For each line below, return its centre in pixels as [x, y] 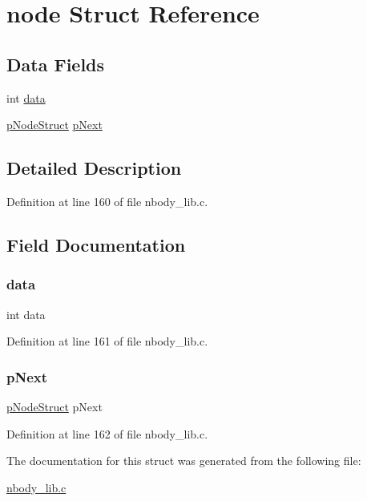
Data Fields [56, 64]
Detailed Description [94, 168]
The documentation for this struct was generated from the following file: [184, 461]
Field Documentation [96, 244]
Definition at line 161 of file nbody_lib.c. [107, 341]
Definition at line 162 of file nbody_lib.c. [107, 433]
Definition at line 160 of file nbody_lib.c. [107, 201]
